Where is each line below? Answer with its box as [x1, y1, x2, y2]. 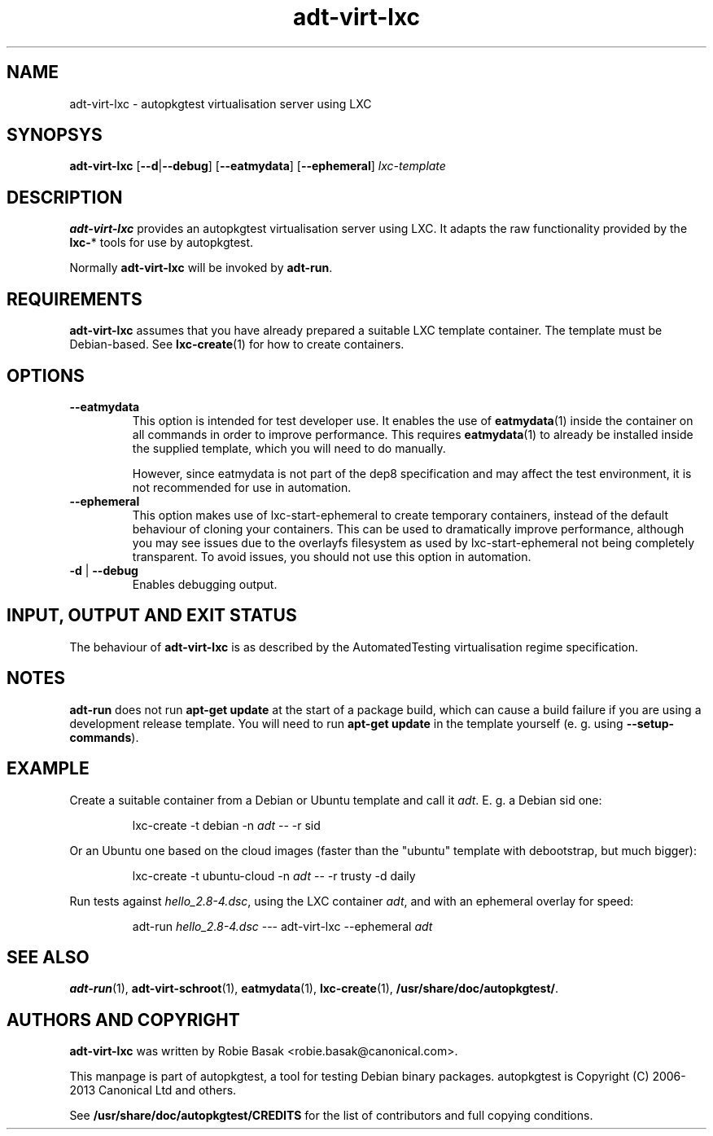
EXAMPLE [7, 758, 90, 779]
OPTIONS [7, 365, 85, 386]
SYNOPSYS [7, 125, 103, 146]
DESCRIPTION [7, 186, 123, 208]
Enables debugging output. [132, 577, 278, 591]
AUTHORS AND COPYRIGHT [7, 1009, 240, 1030]
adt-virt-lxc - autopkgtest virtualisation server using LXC [69, 96, 372, 111]
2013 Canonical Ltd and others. [69, 1083, 237, 1098]
